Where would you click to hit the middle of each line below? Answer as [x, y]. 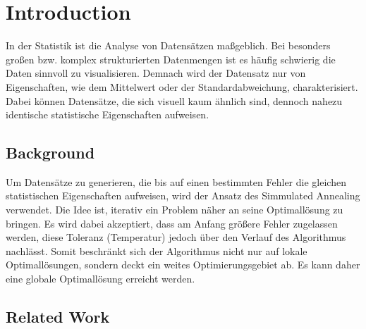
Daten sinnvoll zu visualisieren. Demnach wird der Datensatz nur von [156, 73]
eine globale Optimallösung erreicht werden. [100, 279]
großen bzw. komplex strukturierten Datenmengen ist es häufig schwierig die [171, 59]
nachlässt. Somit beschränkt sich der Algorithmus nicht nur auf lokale [157, 250]
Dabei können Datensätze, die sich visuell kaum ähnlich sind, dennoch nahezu [174, 100]
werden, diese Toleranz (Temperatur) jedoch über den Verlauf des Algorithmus [176, 237]
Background [50, 153]
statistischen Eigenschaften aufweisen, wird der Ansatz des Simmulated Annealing [183, 195]
